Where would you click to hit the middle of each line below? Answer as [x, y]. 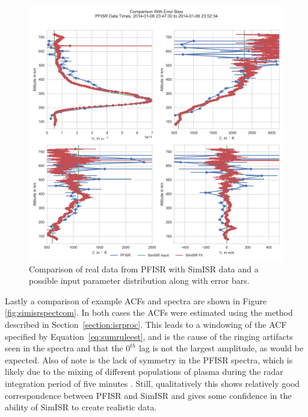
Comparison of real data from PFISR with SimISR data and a [144, 268]
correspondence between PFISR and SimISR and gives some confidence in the [148, 395]
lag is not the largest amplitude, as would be [221, 348]
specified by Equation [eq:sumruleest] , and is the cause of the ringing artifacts [149, 336]
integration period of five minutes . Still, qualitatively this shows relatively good [152, 383]
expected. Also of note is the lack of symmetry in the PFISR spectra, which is [149, 359]
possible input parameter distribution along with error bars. [139, 281]
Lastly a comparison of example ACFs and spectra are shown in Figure [136, 300]
